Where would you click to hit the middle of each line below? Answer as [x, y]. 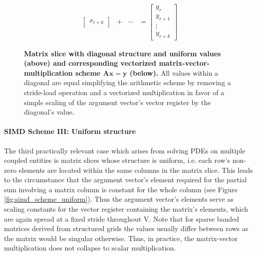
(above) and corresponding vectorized [90, 63]
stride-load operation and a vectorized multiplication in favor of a [124, 92]
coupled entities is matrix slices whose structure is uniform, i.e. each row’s [117, 160]
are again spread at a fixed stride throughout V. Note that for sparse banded [122, 218]
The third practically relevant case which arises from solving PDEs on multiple [125, 150]
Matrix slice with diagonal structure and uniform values [123, 53]
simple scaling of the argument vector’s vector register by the [118, 102]
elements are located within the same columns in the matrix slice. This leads [136, 170]
